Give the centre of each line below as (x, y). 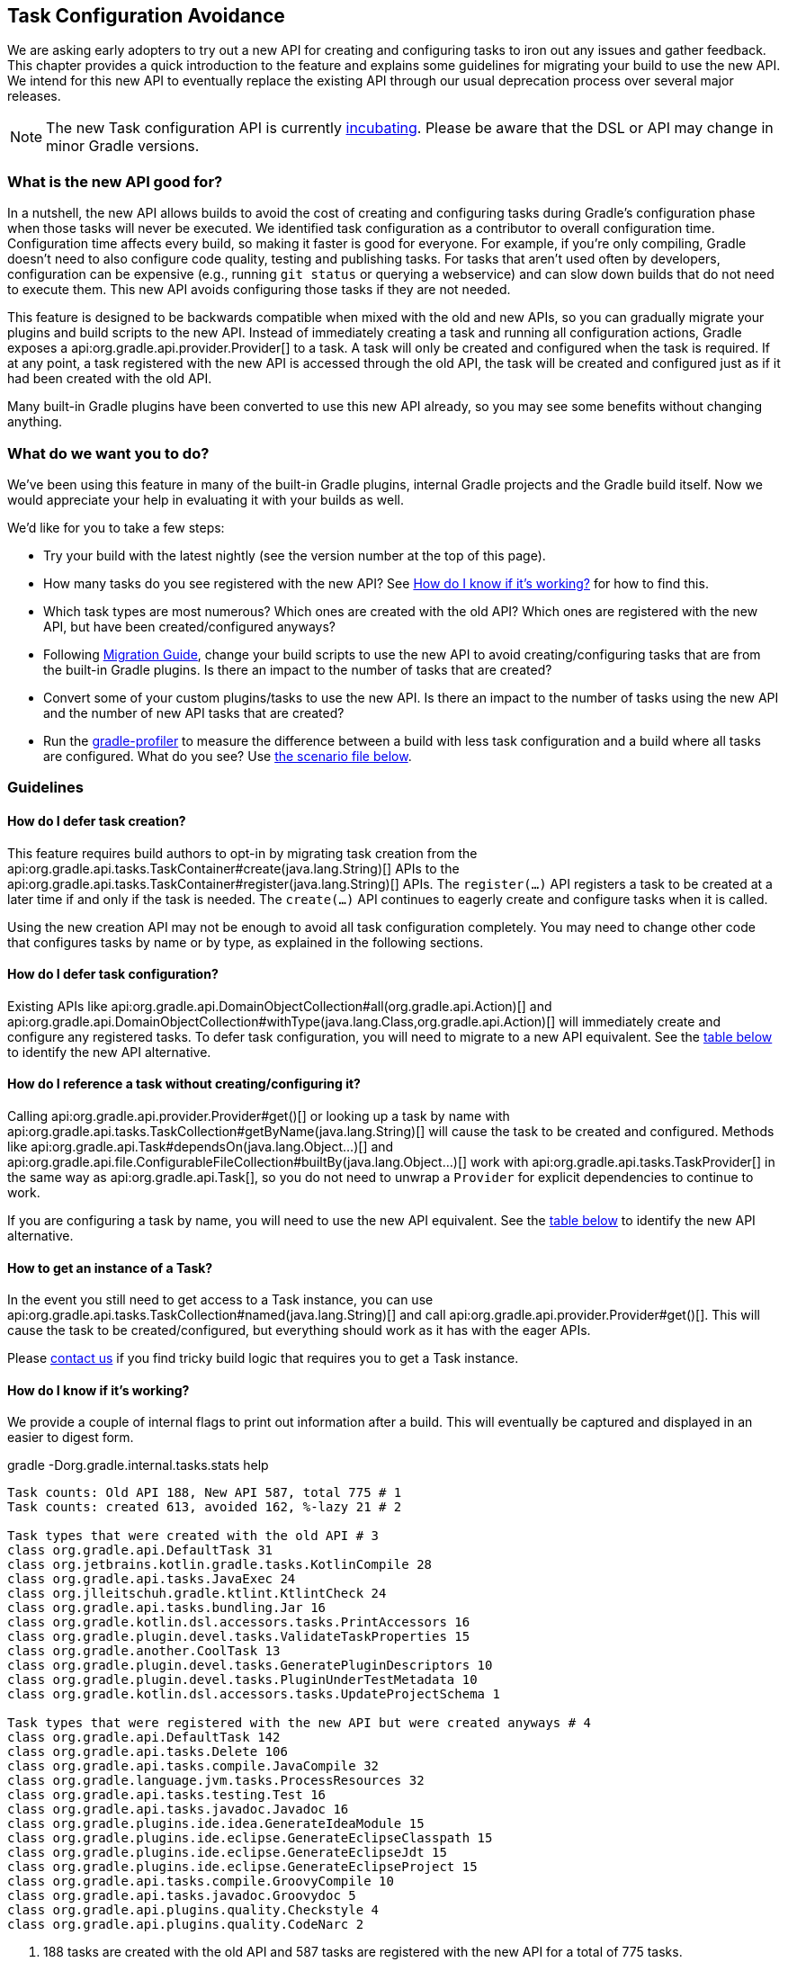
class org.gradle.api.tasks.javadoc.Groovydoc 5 (182, 1896)
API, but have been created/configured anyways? (189, 626)
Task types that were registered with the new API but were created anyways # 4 (300, 1723)
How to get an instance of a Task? (110, 1268)
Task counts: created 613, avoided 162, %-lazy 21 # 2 (205, 1507)
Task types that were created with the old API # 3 (193, 1536)
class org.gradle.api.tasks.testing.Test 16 (167, 1795)
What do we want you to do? (108, 453)
